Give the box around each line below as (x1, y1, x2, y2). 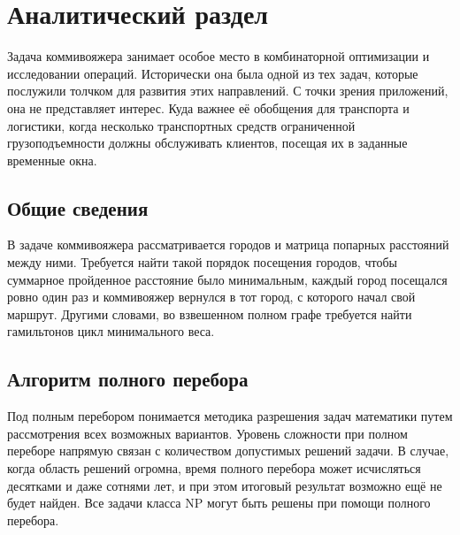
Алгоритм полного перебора (7, 365, 249, 393)
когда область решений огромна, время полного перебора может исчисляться (7, 459, 421, 478)
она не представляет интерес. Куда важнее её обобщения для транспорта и (7, 98, 410, 117)
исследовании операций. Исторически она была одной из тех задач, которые (7, 64, 418, 82)
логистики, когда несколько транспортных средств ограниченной (7, 116, 356, 134)
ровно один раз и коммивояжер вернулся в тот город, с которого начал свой (7, 287, 416, 306)
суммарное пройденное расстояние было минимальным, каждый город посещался (7, 270, 448, 288)
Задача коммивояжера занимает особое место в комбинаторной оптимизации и (7, 47, 430, 65)
